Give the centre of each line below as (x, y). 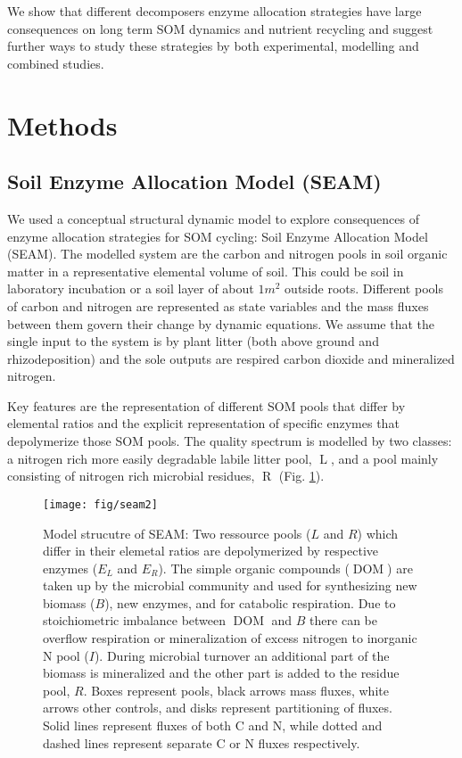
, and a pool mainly (384, 458)
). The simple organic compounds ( (254, 568)
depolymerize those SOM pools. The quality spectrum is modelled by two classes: (230, 441)
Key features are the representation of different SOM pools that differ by (206, 405)
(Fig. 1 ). (301, 476)
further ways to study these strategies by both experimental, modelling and (213, 46)
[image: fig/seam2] (100, 504)
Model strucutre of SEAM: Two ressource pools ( (177, 533)
